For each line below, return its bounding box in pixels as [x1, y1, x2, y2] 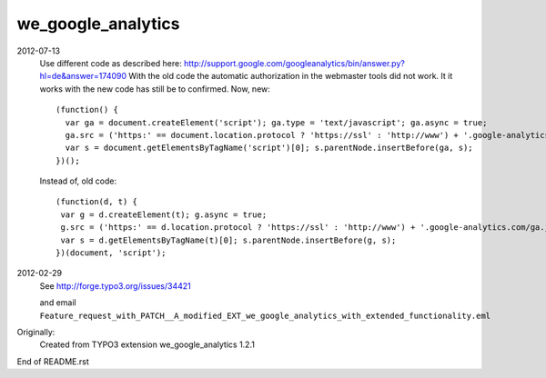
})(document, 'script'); [56, 248, 167, 258]
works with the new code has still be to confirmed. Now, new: [39, 83, 270, 94]
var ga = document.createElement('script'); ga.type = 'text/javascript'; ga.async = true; [65, 117, 488, 127]
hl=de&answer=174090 [39, 71, 127, 82]
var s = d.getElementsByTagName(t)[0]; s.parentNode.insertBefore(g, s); [60, 234, 397, 245]
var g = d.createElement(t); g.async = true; [60, 209, 268, 220]
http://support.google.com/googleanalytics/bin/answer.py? [183, 57, 405, 68]
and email [39, 297, 76, 308]
